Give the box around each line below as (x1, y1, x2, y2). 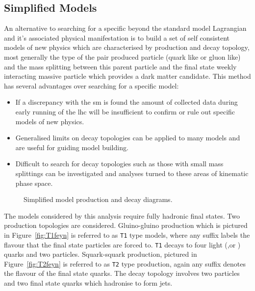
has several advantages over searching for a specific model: (4, 80, 179, 90)
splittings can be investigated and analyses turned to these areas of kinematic (15, 168, 249, 178)
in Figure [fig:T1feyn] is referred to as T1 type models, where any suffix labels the (4, 229, 250, 240)
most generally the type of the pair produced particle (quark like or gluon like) (4, 51, 241, 62)
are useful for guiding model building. (15, 142, 128, 152)
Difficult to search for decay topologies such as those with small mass (15, 158, 224, 169)
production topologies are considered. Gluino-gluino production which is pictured (4, 220, 248, 230)
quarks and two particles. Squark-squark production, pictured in (4, 249, 197, 259)
